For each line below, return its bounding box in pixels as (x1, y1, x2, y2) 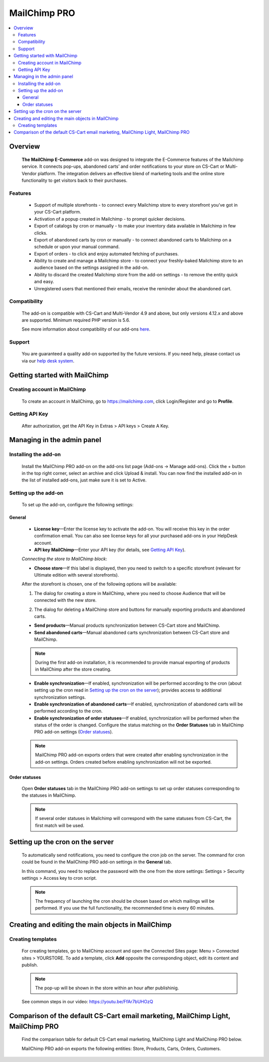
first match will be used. (35, 822, 85, 828)
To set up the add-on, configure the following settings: (21, 502, 134, 508)
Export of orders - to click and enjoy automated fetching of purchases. (34, 250, 179, 256)
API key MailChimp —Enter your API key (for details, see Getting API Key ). (34, 547, 186, 553)
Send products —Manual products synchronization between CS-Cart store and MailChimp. (34, 622, 220, 628)
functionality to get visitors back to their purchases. (21, 177, 128, 183)
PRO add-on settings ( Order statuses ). (34, 729, 113, 735)
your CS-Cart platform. (34, 209, 82, 215)
